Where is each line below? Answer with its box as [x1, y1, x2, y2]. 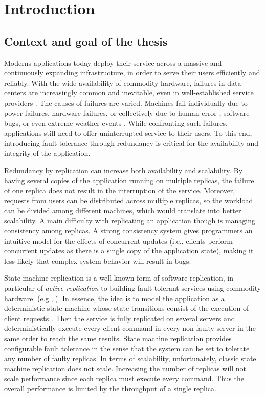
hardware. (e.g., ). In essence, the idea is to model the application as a [4, 292, 225, 303]
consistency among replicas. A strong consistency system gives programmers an [4, 225, 253, 236]
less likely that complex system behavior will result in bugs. [4, 255, 191, 266]
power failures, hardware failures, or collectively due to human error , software [4, 107, 250, 118]
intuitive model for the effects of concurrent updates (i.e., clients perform [4, 235, 233, 246]
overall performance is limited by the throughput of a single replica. [4, 383, 216, 393]
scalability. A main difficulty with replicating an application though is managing [4, 215, 256, 226]
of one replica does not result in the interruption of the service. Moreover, [4, 185, 235, 195]
